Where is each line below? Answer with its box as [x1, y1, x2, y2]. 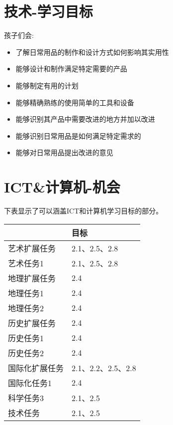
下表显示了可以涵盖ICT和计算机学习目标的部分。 [4, 206, 163, 215]
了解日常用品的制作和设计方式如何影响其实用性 [15, 46, 169, 57]
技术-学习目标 [4, 1, 93, 21]
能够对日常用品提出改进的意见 [15, 147, 113, 158]
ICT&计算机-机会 [4, 177, 120, 197]
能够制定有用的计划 [15, 80, 79, 90]
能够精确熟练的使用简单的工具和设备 [15, 97, 134, 107]
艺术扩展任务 [8, 242, 56, 254]
